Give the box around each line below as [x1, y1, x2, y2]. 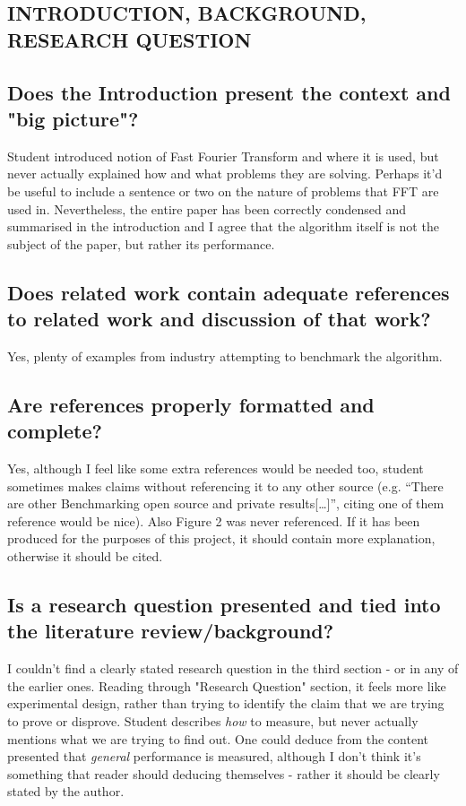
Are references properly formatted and [7, 390, 375, 418]
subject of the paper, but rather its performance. [7, 234, 275, 253]
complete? [7, 417, 102, 445]
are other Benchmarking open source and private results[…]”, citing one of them [7, 494, 444, 513]
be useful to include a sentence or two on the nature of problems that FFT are [7, 181, 439, 200]
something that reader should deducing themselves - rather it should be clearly [7, 764, 440, 783]
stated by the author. [7, 782, 125, 801]
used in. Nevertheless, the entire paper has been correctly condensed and [7, 199, 407, 218]
